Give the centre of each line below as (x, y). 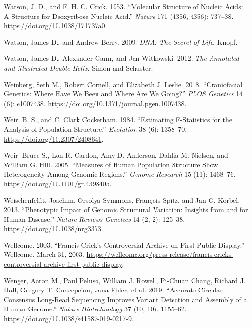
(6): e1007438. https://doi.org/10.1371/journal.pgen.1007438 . (95, 103)
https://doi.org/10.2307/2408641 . (54, 138)
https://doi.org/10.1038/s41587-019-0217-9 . (69, 318)
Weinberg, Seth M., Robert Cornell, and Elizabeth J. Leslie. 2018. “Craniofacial (123, 84)
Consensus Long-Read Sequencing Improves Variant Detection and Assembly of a (126, 299)
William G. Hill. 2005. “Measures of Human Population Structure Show (111, 164)
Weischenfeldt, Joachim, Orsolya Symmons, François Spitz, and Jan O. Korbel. (122, 200)
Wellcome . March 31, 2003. (44, 254)
